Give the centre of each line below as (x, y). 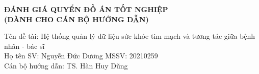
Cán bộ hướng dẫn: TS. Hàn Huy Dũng (66, 65)
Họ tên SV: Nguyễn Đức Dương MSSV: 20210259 (81, 56)
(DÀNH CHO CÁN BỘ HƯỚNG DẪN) (76, 19)
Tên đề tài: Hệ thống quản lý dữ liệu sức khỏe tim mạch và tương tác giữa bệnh (130, 36)
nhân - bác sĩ (24, 46)
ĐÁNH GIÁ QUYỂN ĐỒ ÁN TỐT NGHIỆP (86, 9)
